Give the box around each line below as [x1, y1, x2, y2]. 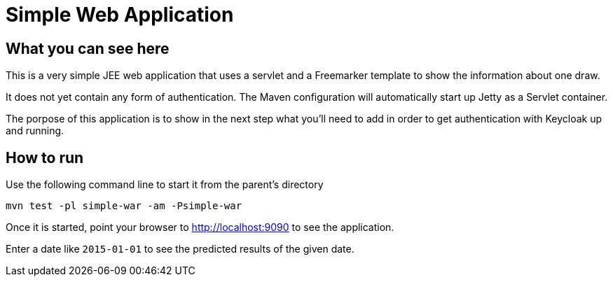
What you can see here [6, 39, 170, 57]
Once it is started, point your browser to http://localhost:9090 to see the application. [6, 221, 394, 234]
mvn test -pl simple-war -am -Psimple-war [6, 200, 242, 212]
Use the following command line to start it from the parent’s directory [6, 178, 324, 191]
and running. [6, 125, 64, 137]
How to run [6, 148, 84, 167]
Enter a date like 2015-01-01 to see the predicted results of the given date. [6, 243, 354, 255]
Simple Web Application [6, 3, 234, 27]
